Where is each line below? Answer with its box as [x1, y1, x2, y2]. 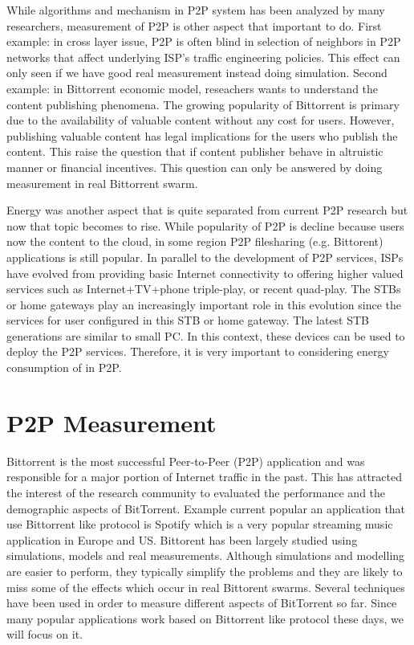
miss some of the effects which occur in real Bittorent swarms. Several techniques [6, 578, 405, 595]
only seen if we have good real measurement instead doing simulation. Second [6, 64, 388, 81]
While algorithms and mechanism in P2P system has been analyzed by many [6, 2, 385, 18]
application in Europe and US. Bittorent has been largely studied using [6, 531, 358, 548]
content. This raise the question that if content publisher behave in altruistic [6, 143, 384, 160]
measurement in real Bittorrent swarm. [6, 174, 198, 191]
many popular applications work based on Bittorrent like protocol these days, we [6, 610, 404, 627]
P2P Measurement [6, 406, 217, 439]
